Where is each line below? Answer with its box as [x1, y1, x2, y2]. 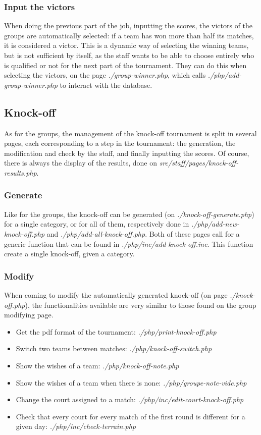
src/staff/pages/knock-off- [159, 157, 239, 168]
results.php [4, 167, 37, 178]
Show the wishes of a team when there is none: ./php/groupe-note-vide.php [16, 377, 247, 388]
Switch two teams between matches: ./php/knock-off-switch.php [16, 343, 212, 354]
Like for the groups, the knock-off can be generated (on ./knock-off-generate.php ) [4, 208, 254, 219]
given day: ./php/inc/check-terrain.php [16, 421, 136, 431]
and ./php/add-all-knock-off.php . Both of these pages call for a [46, 228, 240, 239]
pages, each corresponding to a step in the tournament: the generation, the [4, 138, 236, 148]
